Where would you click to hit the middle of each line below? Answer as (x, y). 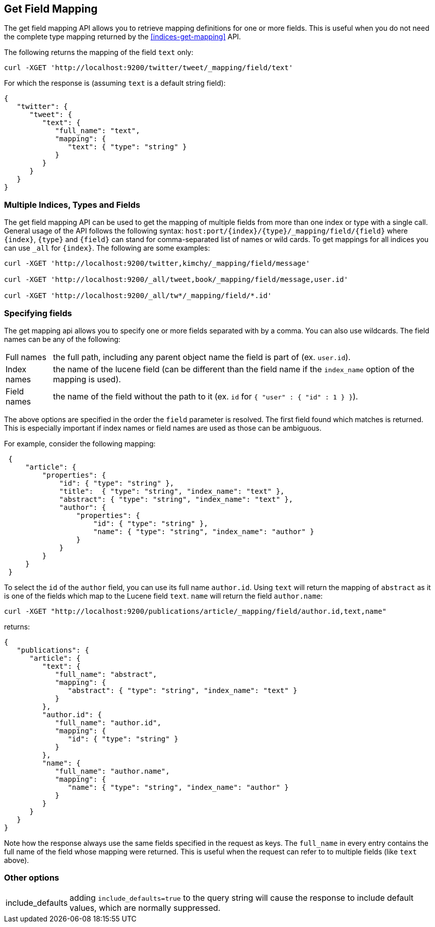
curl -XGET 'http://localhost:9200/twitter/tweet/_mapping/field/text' (149, 68)
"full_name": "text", (98, 131)
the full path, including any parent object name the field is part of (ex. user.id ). (202, 357)
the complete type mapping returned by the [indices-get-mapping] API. (122, 37)
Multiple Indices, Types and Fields (72, 205)
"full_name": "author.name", (112, 771)
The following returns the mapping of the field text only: (99, 52)
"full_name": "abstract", (106, 674)
